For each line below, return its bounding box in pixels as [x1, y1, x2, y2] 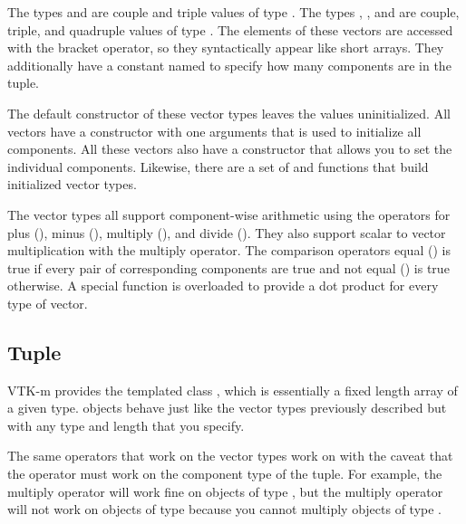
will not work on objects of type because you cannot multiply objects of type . [7, 500, 442, 519]
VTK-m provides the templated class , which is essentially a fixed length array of [7, 380, 458, 399]
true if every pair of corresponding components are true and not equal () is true [7, 258, 450, 277]
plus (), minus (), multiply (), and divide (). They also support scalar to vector [7, 223, 446, 242]
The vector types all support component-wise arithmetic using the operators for [7, 205, 451, 224]
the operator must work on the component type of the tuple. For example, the [7, 464, 442, 483]
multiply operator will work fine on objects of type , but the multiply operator [7, 481, 443, 500]
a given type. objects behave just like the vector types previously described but [7, 398, 447, 417]
